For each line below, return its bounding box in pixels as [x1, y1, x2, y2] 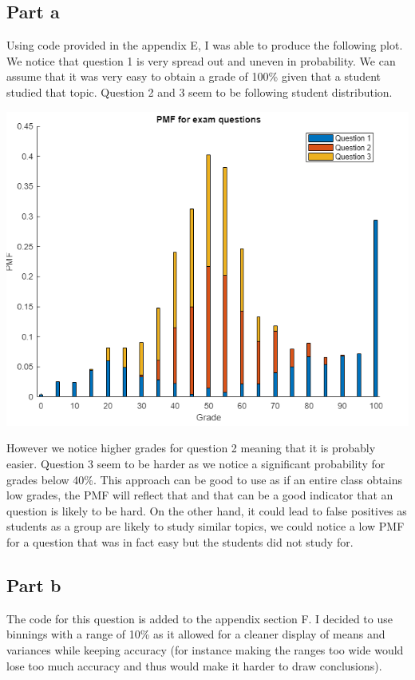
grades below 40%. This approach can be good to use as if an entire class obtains [6, 471, 403, 487]
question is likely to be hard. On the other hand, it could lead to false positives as [6, 502, 407, 519]
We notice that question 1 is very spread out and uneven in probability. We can [6, 52, 396, 69]
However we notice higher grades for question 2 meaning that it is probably [6, 439, 376, 456]
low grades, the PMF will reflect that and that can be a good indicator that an [6, 487, 393, 503]
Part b [6, 572, 61, 597]
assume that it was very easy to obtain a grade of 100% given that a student [6, 68, 381, 85]
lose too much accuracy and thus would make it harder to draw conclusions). [6, 657, 382, 674]
